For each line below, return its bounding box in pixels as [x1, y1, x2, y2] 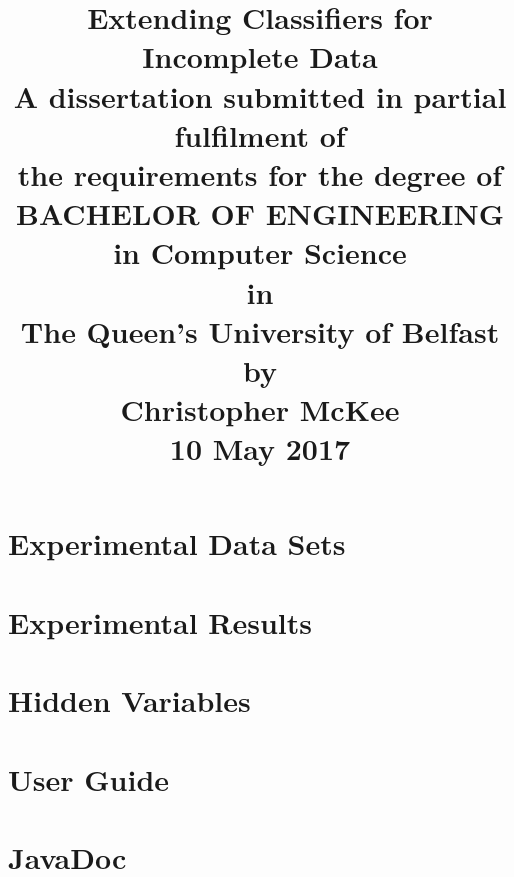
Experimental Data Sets [8, 523, 346, 564]
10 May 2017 [169, 428, 351, 469]
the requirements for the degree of [17, 153, 503, 194]
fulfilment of [174, 114, 346, 155]
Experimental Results [8, 601, 312, 642]
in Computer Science [113, 232, 407, 273]
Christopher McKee [120, 389, 400, 430]
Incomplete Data [142, 36, 378, 77]
